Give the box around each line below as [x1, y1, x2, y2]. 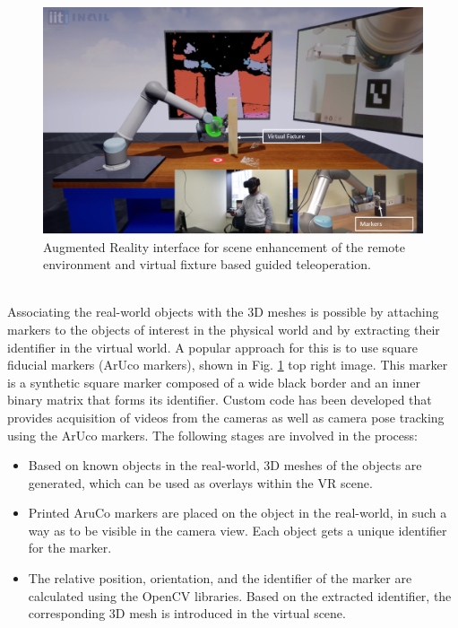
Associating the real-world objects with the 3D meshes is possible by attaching [7, 302, 439, 321]
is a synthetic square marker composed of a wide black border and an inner [7, 372, 420, 391]
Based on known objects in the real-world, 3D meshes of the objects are [28, 456, 422, 475]
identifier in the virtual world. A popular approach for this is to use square [7, 337, 418, 356]
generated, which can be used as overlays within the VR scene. [28, 473, 373, 492]
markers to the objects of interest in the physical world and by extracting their [7, 319, 440, 338]
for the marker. [28, 538, 112, 557]
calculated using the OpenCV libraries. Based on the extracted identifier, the [28, 586, 452, 605]
